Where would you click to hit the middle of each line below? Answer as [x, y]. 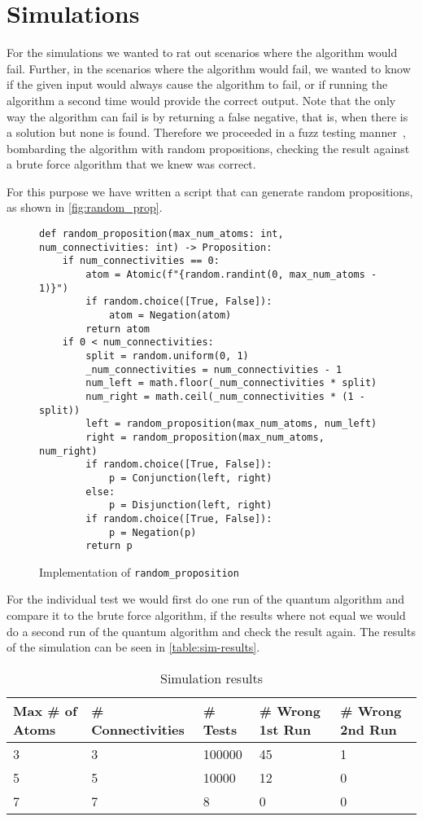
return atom [118, 329]
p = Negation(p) [153, 532]
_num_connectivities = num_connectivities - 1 [214, 369]
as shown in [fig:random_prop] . [85, 207]
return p [109, 546]
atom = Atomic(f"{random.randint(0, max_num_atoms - [231, 275]
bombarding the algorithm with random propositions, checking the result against [208, 148]
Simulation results [211, 678]
